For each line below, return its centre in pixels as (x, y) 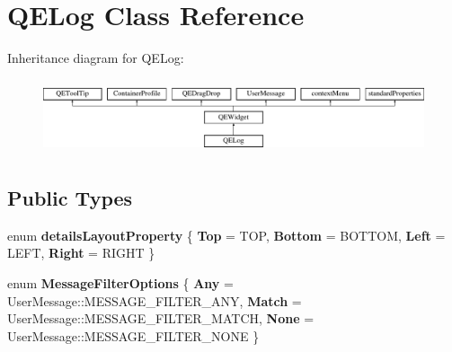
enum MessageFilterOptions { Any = (120, 283)
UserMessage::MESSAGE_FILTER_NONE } (133, 335)
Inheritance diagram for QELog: (96, 58)
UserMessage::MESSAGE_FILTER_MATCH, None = (161, 318)
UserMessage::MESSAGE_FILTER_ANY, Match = (155, 300)
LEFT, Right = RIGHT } (81, 253)
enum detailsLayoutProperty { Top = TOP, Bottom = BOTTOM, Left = (226, 235)
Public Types (70, 198)
